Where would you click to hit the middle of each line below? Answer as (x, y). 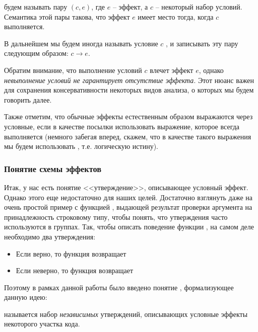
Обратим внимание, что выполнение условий (73, 70)
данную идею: (26, 297)
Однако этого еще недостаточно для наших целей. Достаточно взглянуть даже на (128, 197)
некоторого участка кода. (42, 324)
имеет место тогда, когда (176, 16)
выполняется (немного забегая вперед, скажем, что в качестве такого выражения (128, 136)
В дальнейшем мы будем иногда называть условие (81, 43)
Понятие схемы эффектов (53, 168)
